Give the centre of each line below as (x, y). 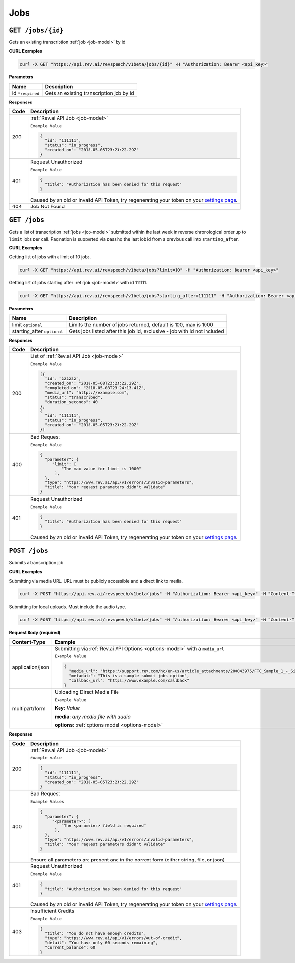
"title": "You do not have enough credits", (95, 933)
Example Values (47, 802)
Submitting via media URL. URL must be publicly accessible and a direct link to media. (96, 581)
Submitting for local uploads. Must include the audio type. (68, 607)
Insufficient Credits (52, 911)
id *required (26, 93)
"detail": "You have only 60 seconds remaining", (102, 943)
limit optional (27, 324)
